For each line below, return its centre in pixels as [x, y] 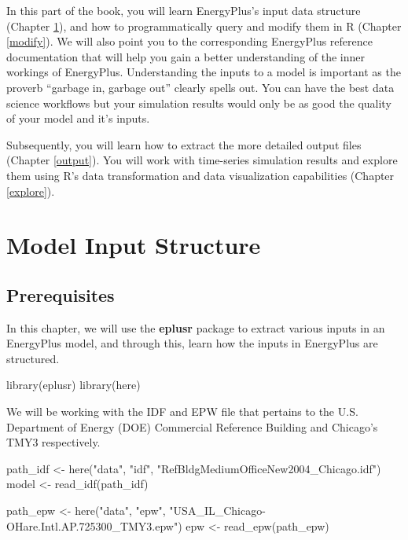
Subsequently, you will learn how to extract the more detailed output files [184, 144]
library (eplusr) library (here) [74, 385]
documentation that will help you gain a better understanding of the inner [186, 56]
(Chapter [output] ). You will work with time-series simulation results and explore [202, 160]
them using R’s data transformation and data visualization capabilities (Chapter [200, 175]
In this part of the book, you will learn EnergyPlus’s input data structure [184, 10]
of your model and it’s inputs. [78, 118]
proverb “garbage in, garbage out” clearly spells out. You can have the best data [200, 87]
